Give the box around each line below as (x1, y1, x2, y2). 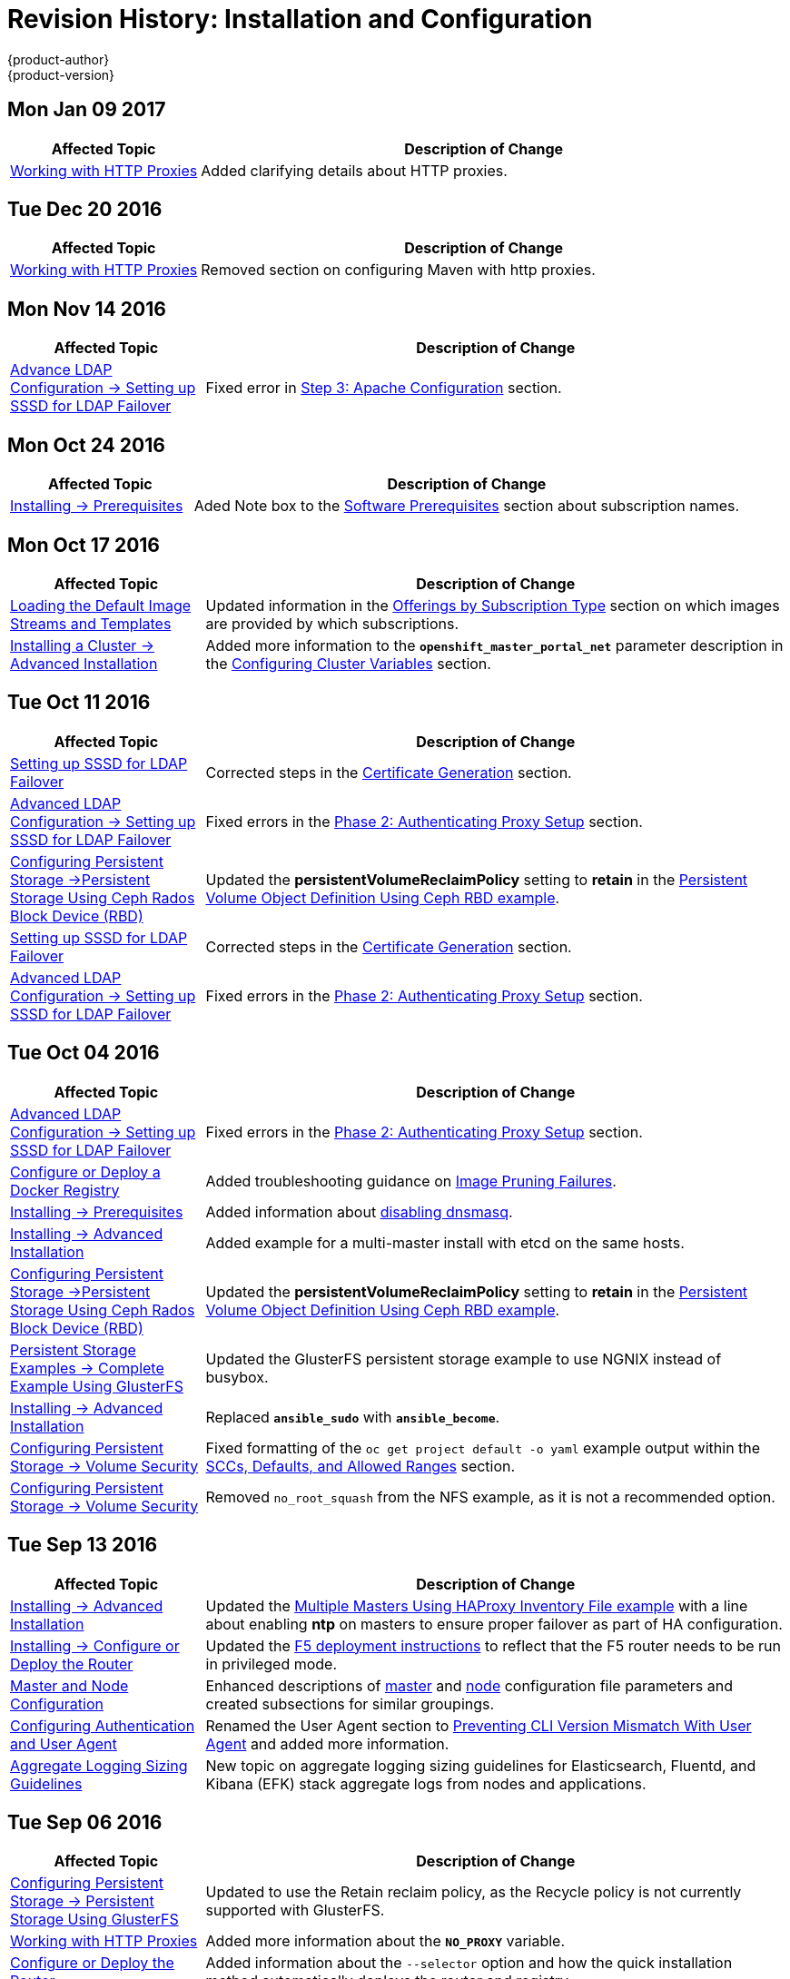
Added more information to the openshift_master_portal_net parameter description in (205, 635, 784, 655)
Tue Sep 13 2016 (7, 1533, 158, 1557)
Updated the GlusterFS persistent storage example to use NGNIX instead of (205, 1349, 722, 1368)
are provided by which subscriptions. (205, 614, 459, 633)
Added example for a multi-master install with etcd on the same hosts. (205, 1233, 685, 1252)
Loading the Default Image (10, 596, 192, 615)
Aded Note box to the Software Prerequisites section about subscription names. (193, 497, 740, 516)
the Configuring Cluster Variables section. (205, 654, 491, 673)
